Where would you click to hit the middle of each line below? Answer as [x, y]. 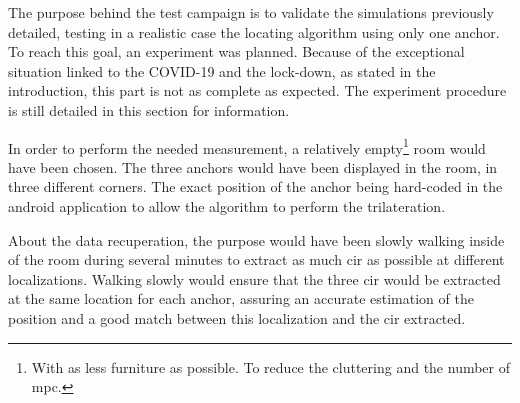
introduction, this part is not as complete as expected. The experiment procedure [257, 90]
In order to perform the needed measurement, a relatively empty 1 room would [247, 146]
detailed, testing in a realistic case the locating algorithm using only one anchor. [254, 31]
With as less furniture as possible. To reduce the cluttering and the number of [271, 366]
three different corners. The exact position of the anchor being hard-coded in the [255, 186]
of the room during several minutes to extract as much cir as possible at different [256, 259]
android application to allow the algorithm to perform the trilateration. [227, 206]
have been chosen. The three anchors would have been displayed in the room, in [253, 166]
